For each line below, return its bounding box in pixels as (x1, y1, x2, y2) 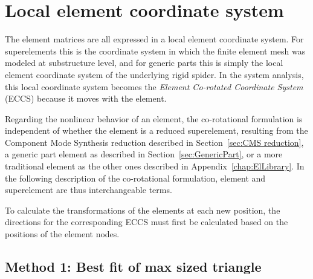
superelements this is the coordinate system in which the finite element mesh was (5, 44, 306, 57)
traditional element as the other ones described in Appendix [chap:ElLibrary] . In (5, 160, 305, 172)
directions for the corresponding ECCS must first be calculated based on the (5, 215, 288, 228)
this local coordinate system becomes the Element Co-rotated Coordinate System (5, 80, 303, 93)
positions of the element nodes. (5, 228, 120, 240)
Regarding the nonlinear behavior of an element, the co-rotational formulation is (5, 112, 303, 125)
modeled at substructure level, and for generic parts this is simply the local (5, 56, 283, 69)
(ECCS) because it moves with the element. (5, 92, 167, 105)
